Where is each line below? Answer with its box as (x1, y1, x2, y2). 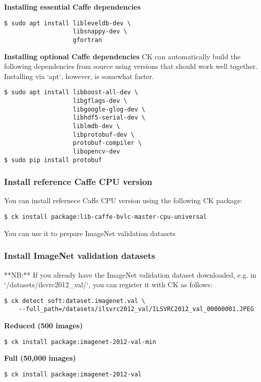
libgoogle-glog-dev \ (73, 105, 146, 113)
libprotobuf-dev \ (73, 131, 135, 138)
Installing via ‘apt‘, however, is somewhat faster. (4, 70, 154, 81)
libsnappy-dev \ (73, 28, 127, 35)
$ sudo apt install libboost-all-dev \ (4, 89, 138, 96)
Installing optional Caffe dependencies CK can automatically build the (4, 51, 241, 61)
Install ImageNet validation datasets (4, 249, 155, 262)
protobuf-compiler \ (73, 139, 142, 147)
